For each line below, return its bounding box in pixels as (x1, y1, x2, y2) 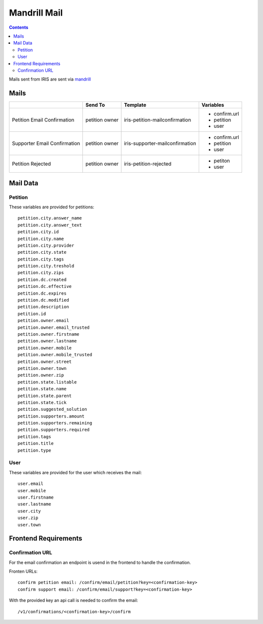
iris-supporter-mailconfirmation (124, 140, 197, 147)
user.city (18, 508, 41, 514)
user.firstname (18, 494, 54, 500)
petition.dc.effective (18, 283, 72, 289)
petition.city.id (18, 229, 59, 235)
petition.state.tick (18, 400, 67, 405)
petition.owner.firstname (18, 331, 80, 337)
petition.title (18, 441, 54, 446)
